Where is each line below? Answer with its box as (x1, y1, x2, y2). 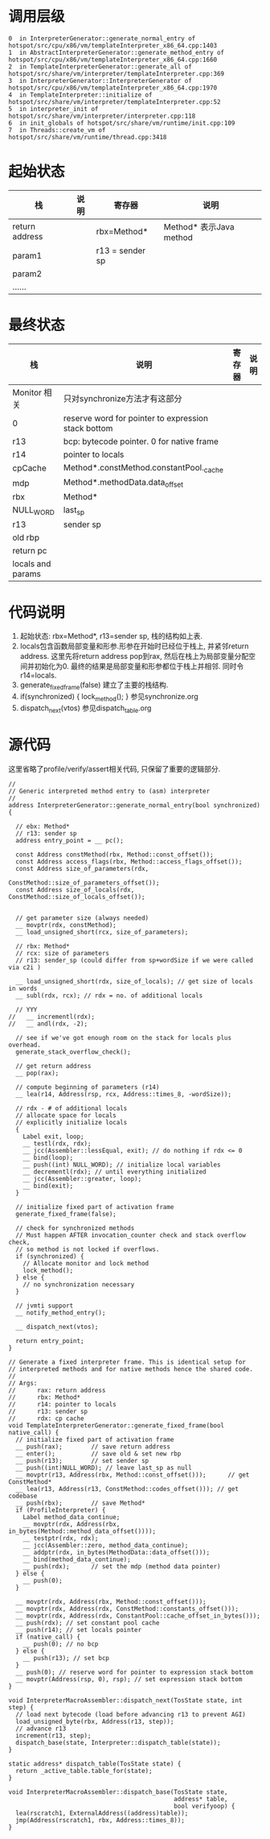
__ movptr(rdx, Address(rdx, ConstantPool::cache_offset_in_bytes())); (15, 1612, 261, 1620)
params (12, 569, 42, 580)
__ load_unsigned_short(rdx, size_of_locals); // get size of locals (15, 977, 253, 985)
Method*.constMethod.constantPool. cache (63, 462, 223, 474)
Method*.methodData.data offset (63, 477, 183, 490)
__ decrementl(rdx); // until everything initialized (22, 1167, 207, 1176)
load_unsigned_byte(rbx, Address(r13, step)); (15, 1717, 174, 1725)
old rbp (12, 532, 40, 544)
